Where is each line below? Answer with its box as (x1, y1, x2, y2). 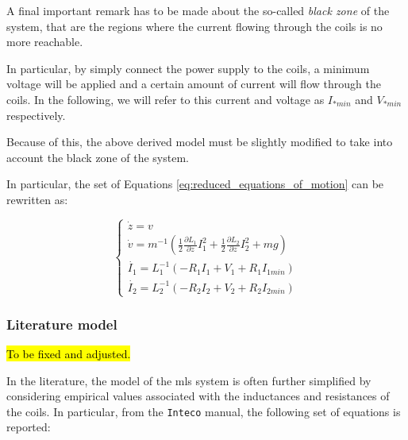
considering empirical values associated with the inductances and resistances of (6, 388, 390, 404)
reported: (6, 419, 51, 435)
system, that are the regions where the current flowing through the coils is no (6, 17, 383, 34)
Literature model (6, 314, 117, 334)
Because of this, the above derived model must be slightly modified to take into (6, 133, 393, 150)
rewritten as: (6, 191, 68, 207)
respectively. (6, 106, 66, 123)
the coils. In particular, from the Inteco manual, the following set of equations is (6, 403, 401, 419)
